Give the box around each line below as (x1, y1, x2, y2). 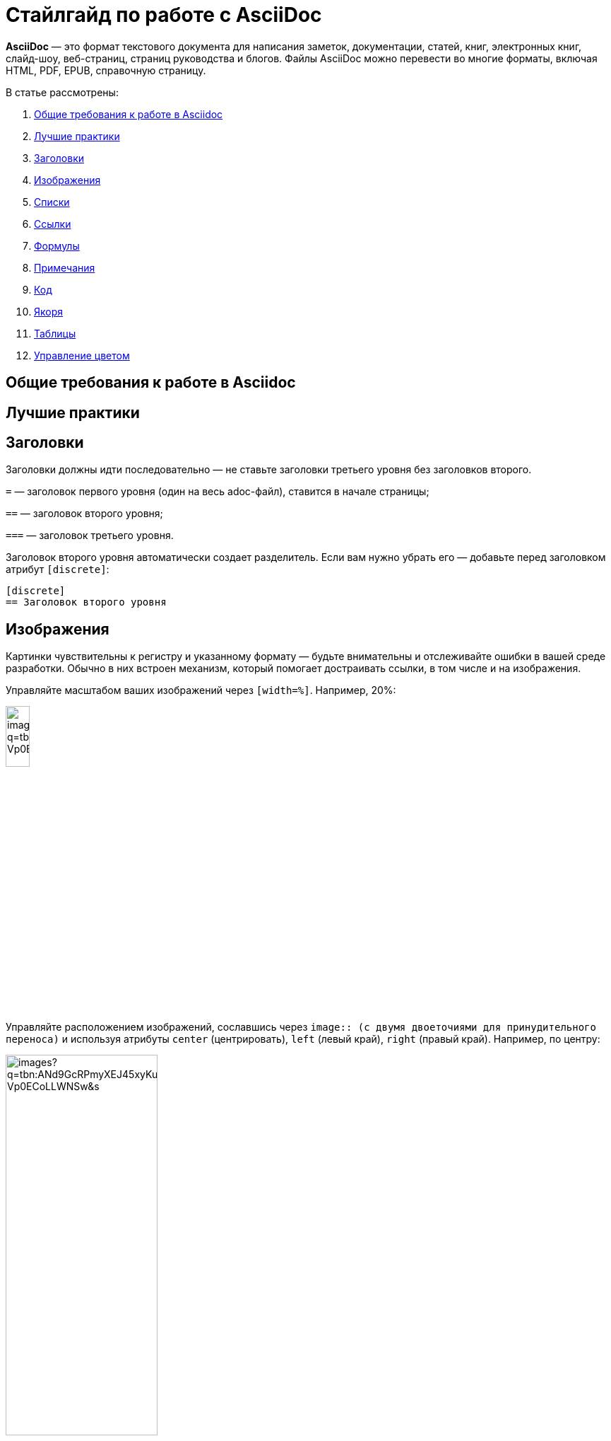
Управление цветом (34, 349, 130, 361)
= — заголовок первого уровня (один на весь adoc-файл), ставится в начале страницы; (6, 485, 429, 498)
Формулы (34, 239, 80, 252)
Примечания (34, 261, 95, 274)
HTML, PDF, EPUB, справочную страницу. (6, 64, 206, 76)
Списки (34, 195, 70, 208)
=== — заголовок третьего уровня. (6, 529, 174, 542)
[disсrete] (6, 585, 66, 597)
